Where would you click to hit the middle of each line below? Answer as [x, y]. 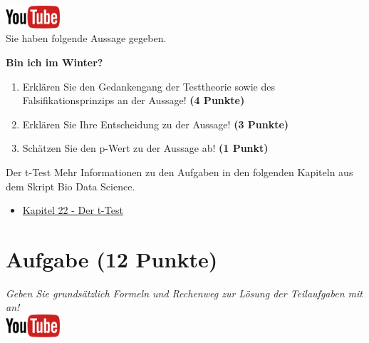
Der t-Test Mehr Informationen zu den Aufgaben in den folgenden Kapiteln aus [180, 171]
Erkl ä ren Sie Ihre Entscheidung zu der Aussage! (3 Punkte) [156, 124]
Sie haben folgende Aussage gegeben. [86, 38]
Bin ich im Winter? [54, 62]
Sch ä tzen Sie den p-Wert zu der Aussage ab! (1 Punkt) [145, 148]
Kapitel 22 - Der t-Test [73, 210]
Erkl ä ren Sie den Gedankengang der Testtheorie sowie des [149, 86]
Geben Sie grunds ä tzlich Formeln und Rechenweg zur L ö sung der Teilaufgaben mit [184, 293]
